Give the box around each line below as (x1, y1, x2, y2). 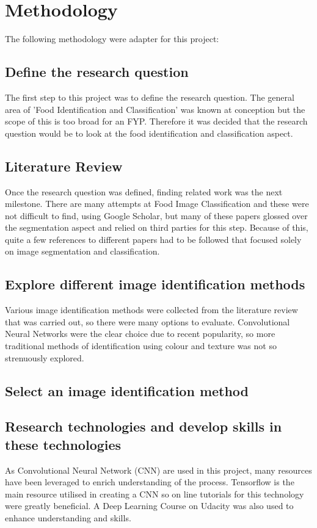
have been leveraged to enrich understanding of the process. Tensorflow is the (5, 476, 294, 488)
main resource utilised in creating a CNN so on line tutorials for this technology (5, 487, 304, 500)
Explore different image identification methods (5, 275, 305, 294)
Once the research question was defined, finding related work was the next (5, 185, 283, 198)
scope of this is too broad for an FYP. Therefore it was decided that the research (5, 115, 308, 128)
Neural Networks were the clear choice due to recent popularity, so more (5, 327, 275, 340)
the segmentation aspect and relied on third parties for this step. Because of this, (5, 221, 308, 234)
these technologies (5, 435, 122, 454)
